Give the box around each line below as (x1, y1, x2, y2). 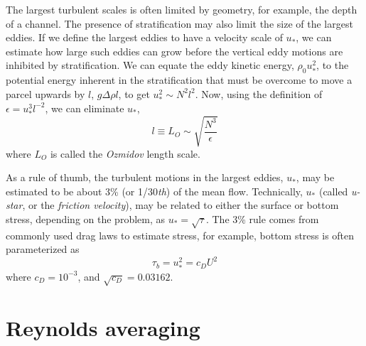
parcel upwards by (6, 86, 85, 101)
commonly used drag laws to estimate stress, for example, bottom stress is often (6, 227, 355, 242)
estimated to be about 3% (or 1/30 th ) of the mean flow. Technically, (6, 183, 303, 198)
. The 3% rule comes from (205, 212, 319, 226)
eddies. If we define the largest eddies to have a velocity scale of (6, 30, 283, 45)
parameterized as (6, 242, 80, 256)
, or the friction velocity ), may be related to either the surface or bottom (22, 198, 339, 212)
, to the (316, 58, 349, 72)
